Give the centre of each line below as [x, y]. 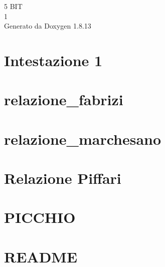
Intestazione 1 [53, 60]
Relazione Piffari [63, 178]
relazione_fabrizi [64, 99]
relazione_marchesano [83, 139]
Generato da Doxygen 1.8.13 [48, 26]
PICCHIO [40, 217]
